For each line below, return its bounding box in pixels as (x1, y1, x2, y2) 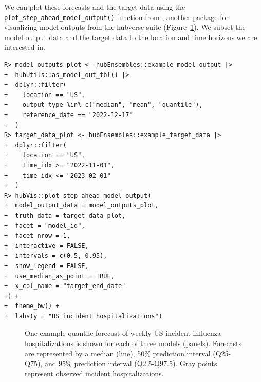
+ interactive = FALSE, (4, 242, 89, 250)
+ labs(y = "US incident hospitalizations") (4, 312, 162, 320)
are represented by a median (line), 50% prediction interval (25, 348, 211, 358)
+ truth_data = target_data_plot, (4, 212, 126, 219)
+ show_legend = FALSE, (4, 262, 89, 270)
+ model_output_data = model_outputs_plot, (4, 202, 159, 209)
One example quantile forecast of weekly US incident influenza (25, 328, 221, 338)
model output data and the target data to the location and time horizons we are (4, 31, 257, 42)
